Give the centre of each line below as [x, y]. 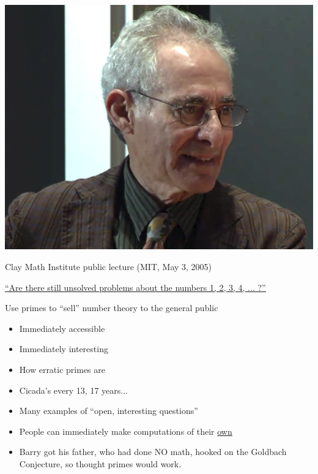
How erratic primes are [62, 369]
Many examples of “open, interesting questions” [109, 411]
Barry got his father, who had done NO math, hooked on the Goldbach [153, 452]
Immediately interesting [64, 349]
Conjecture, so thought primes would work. [100, 463]
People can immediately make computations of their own [126, 431]
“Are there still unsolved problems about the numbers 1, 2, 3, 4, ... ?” [135, 287]
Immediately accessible [62, 328]
